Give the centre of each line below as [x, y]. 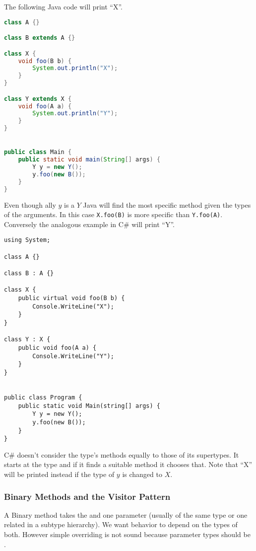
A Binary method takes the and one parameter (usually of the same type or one [126, 514]
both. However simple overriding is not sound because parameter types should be [127, 534]
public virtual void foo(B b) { [71, 298]
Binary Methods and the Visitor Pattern [87, 496]
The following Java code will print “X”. [64, 6]
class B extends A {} [40, 38]
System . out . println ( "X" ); [75, 68]
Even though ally [30, 204]
